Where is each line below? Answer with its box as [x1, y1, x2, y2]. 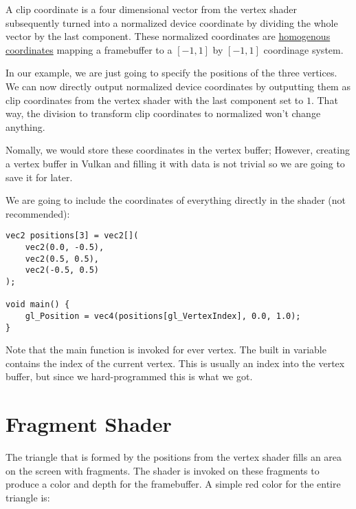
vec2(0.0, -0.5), [25, 242, 104, 252]
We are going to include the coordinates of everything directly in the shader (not [5, 193, 346, 207]
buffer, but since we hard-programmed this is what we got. [5, 369, 253, 384]
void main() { [5, 300, 70, 310]
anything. [5, 119, 45, 134]
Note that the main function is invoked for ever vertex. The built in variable [5, 342, 326, 357]
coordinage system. [263, 42, 344, 56]
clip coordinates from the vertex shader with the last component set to [5, 92, 304, 107]
